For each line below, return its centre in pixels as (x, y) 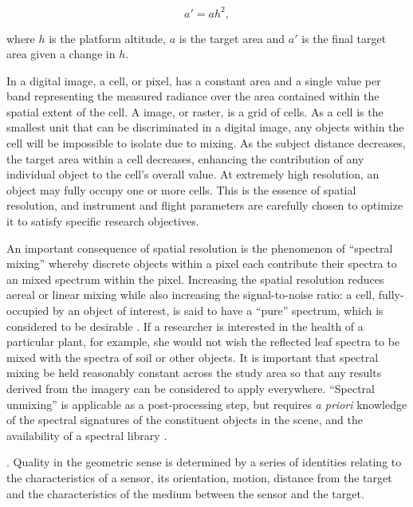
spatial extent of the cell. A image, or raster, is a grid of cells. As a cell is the (195, 111)
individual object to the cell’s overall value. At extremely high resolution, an (193, 174)
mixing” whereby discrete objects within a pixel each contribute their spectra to (202, 263)
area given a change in (61, 54)
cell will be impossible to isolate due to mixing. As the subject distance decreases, (206, 143)
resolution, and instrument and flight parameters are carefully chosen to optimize (205, 205)
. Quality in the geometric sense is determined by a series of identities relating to (204, 462)
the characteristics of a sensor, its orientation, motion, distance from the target (199, 477)
